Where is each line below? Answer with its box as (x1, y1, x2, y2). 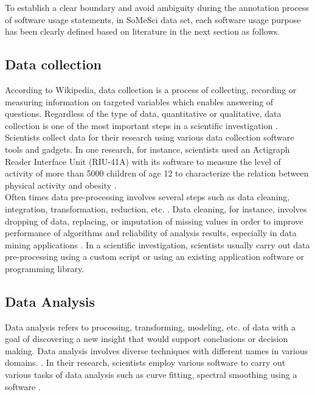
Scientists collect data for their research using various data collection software (5, 131, 294, 144)
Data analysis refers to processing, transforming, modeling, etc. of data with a (5, 320, 296, 333)
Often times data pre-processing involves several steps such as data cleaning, (5, 191, 290, 203)
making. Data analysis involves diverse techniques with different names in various (5, 344, 308, 357)
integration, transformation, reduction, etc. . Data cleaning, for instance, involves (5, 202, 307, 215)
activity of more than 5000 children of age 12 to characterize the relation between (5, 167, 309, 180)
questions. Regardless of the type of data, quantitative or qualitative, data (5, 107, 282, 120)
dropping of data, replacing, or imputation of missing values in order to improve (5, 214, 303, 227)
